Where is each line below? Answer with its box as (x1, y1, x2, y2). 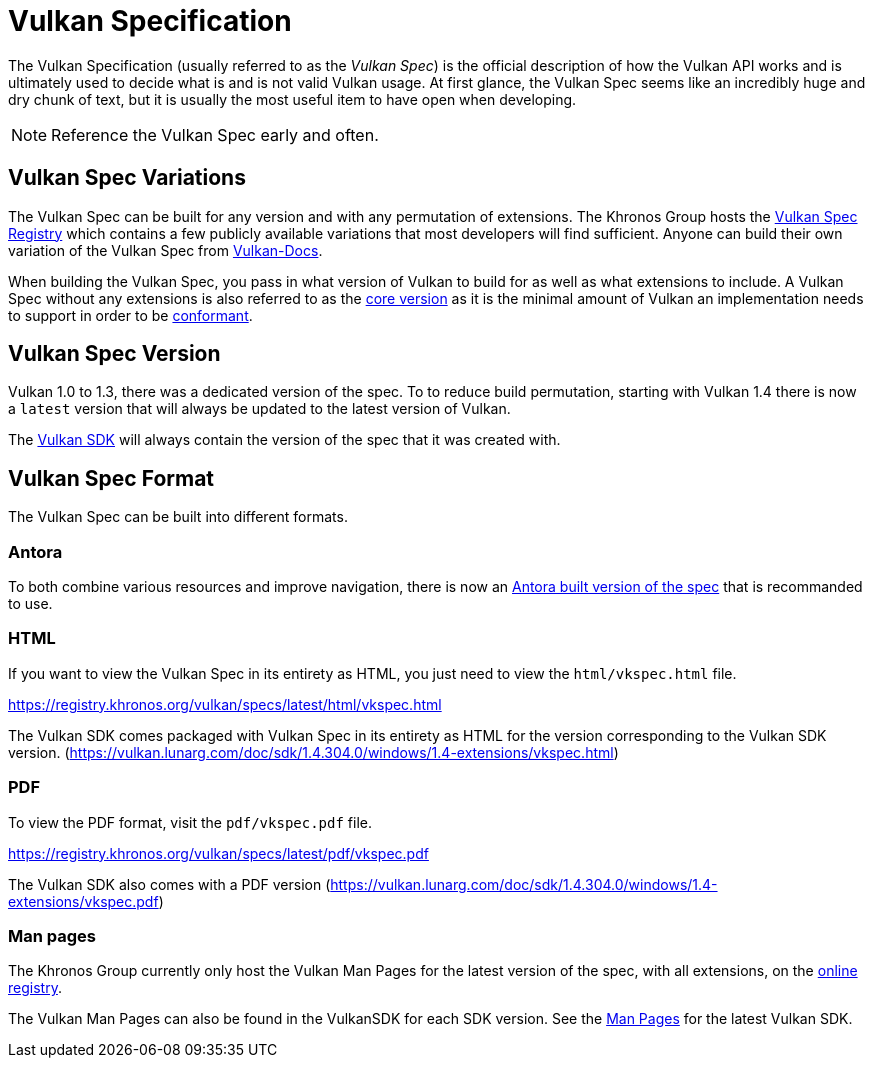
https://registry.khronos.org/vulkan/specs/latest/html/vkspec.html (8, 695, 442, 713)
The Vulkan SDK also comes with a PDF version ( (8, 875, 331, 893)
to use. (8, 595, 53, 613)
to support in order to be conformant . (8, 306, 253, 324)
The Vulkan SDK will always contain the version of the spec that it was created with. (8, 431, 561, 449)
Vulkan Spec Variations (8, 165, 246, 191)
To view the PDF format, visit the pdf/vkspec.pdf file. (8, 813, 373, 831)
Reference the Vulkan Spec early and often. (51, 124, 379, 145)
